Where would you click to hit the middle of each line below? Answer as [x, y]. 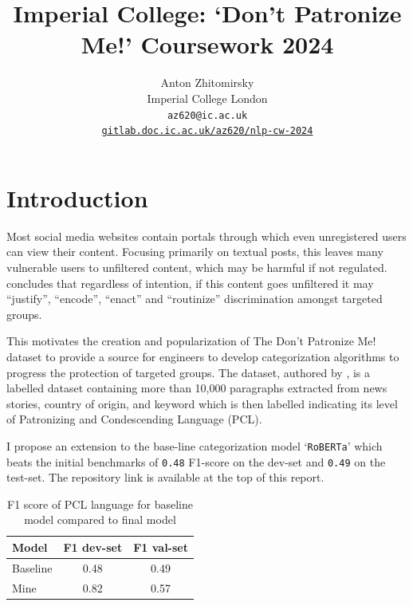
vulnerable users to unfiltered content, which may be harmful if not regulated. [197, 267]
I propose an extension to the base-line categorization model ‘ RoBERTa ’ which [195, 445]
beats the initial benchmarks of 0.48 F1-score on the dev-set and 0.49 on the [196, 461]
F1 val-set [161, 547]
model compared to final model [100, 519]
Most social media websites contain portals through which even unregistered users [206, 236]
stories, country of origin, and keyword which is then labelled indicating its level [202, 403]
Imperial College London [207, 98]
